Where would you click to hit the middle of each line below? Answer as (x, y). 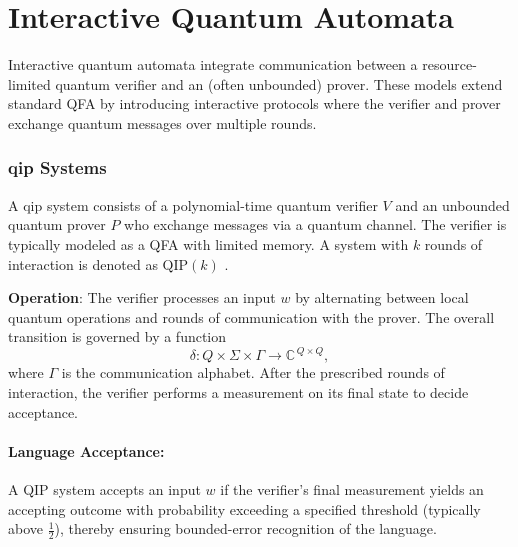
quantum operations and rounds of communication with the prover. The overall (251, 316)
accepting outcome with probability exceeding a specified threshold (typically (244, 508)
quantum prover (57, 224)
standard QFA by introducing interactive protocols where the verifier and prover (254, 103)
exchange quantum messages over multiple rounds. (162, 122)
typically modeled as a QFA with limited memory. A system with (208, 243)
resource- (449, 64)
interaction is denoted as (83, 263)
